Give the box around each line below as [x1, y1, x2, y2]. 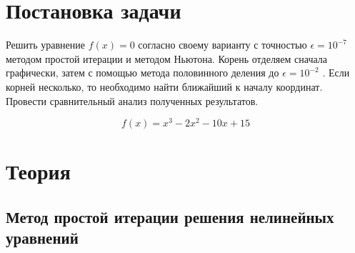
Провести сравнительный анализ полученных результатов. [6, 93, 259, 108]
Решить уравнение [6, 37, 85, 52]
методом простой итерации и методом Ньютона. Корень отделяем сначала [6, 51, 327, 66]
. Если [322, 65, 350, 80]
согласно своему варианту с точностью [138, 37, 307, 52]
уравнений [6, 227, 79, 249]
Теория [6, 157, 71, 186]
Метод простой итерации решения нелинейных [6, 205, 334, 227]
